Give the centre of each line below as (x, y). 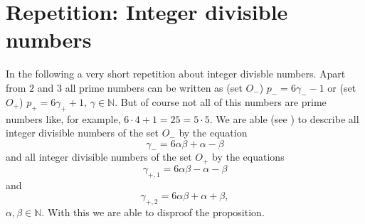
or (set (342, 87)
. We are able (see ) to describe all (284, 118)
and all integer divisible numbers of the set (99, 157)
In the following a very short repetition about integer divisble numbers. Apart (176, 74)
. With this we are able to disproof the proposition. (153, 212)
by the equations (248, 157)
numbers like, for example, (63, 118)
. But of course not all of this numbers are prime (221, 101)
